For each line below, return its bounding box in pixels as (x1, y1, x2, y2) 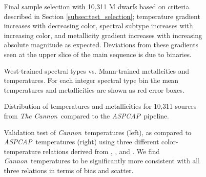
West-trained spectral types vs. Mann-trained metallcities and (4, 65, 189, 76)
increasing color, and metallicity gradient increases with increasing (4, 30, 203, 40)
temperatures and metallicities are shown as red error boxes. (4, 84, 185, 95)
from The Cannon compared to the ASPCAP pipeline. (4, 110, 169, 120)
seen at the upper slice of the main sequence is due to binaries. (4, 49, 192, 59)
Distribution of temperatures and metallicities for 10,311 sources (4, 101, 197, 111)
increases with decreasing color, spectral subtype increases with (4, 20, 193, 31)
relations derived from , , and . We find (42, 146, 160, 156)
